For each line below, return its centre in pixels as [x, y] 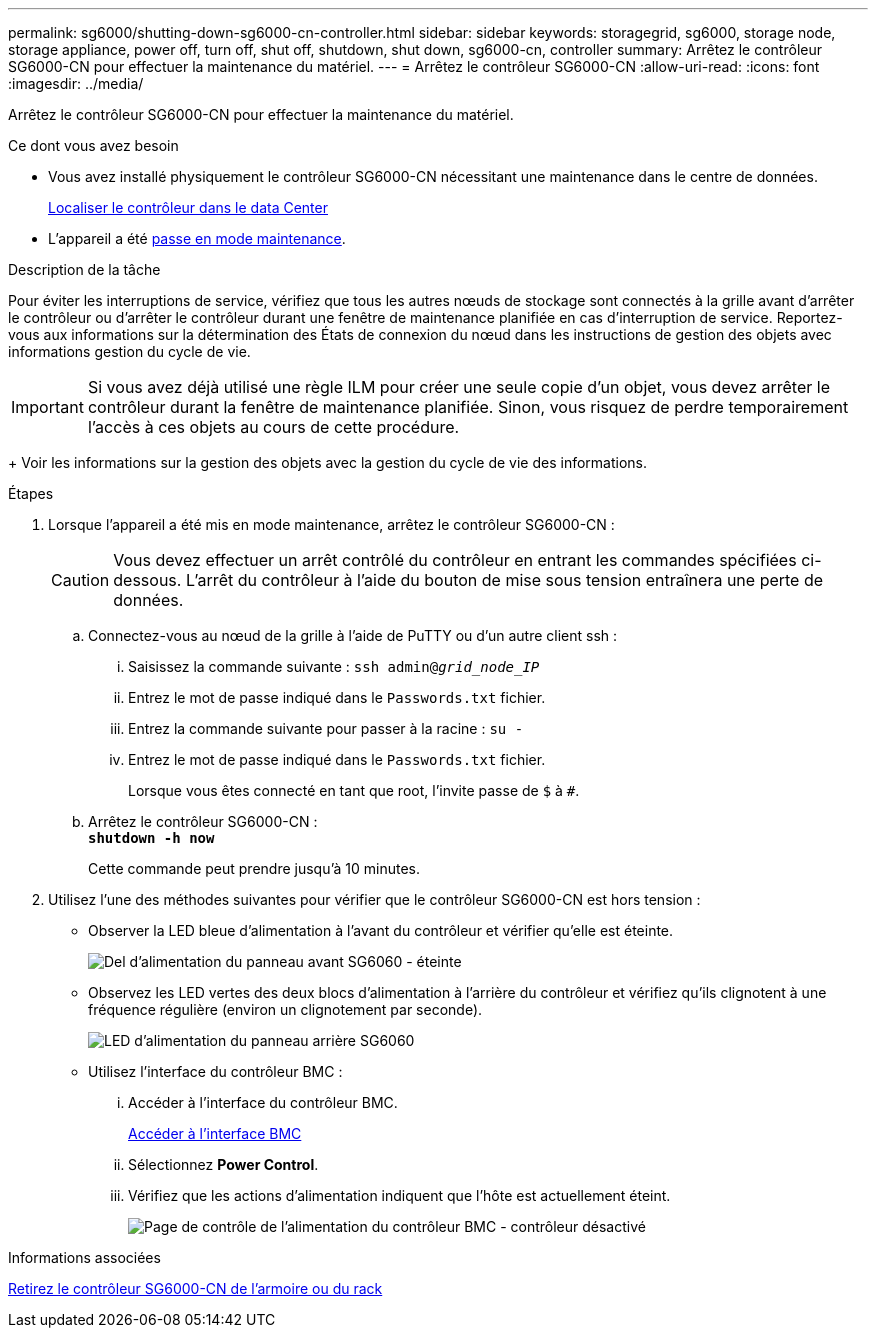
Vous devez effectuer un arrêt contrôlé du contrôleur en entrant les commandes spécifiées [455, 560]
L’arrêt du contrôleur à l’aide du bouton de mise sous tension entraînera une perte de [504, 580]
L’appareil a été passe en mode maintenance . [197, 238]
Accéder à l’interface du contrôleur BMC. [263, 1102]
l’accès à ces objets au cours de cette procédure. [273, 427]
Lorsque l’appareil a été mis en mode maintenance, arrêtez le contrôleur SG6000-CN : [331, 524]
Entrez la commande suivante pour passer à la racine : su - [326, 728]
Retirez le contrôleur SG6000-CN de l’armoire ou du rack [195, 1288]
